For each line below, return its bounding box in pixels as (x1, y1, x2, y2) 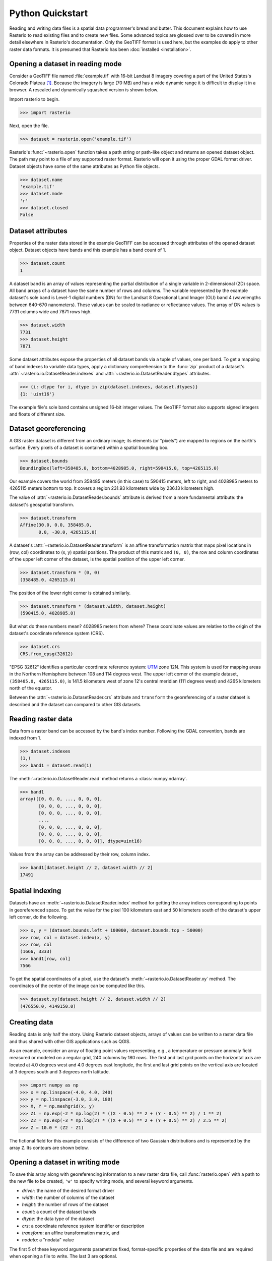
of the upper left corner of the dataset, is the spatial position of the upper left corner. (9, 556, 185, 562)
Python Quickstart (9, 8, 88, 19)
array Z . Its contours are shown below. (9, 1144, 89, 1151)
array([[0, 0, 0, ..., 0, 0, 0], (20, 796, 103, 802)
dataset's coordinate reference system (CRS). (9, 630, 104, 637)
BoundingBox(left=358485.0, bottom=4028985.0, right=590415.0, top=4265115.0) (20, 465, 219, 471)
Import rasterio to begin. (9, 96, 60, 102)
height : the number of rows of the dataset (22, 1201, 108, 1208)
